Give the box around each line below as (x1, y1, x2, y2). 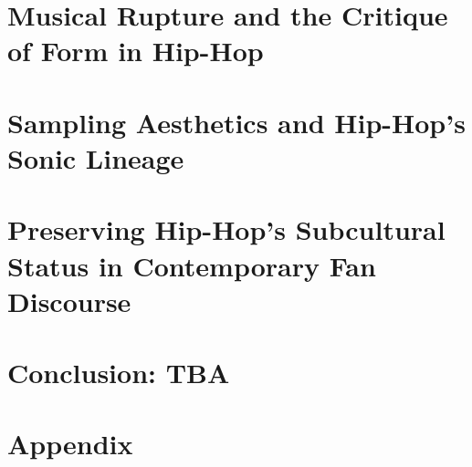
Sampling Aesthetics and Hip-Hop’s (7, 103, 466, 140)
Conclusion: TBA (7, 354, 230, 391)
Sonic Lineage (7, 139, 184, 176)
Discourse (7, 282, 131, 319)
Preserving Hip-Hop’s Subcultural (7, 211, 446, 248)
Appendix (7, 425, 133, 462)
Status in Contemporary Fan (7, 246, 376, 284)
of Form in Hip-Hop (7, 32, 264, 69)
